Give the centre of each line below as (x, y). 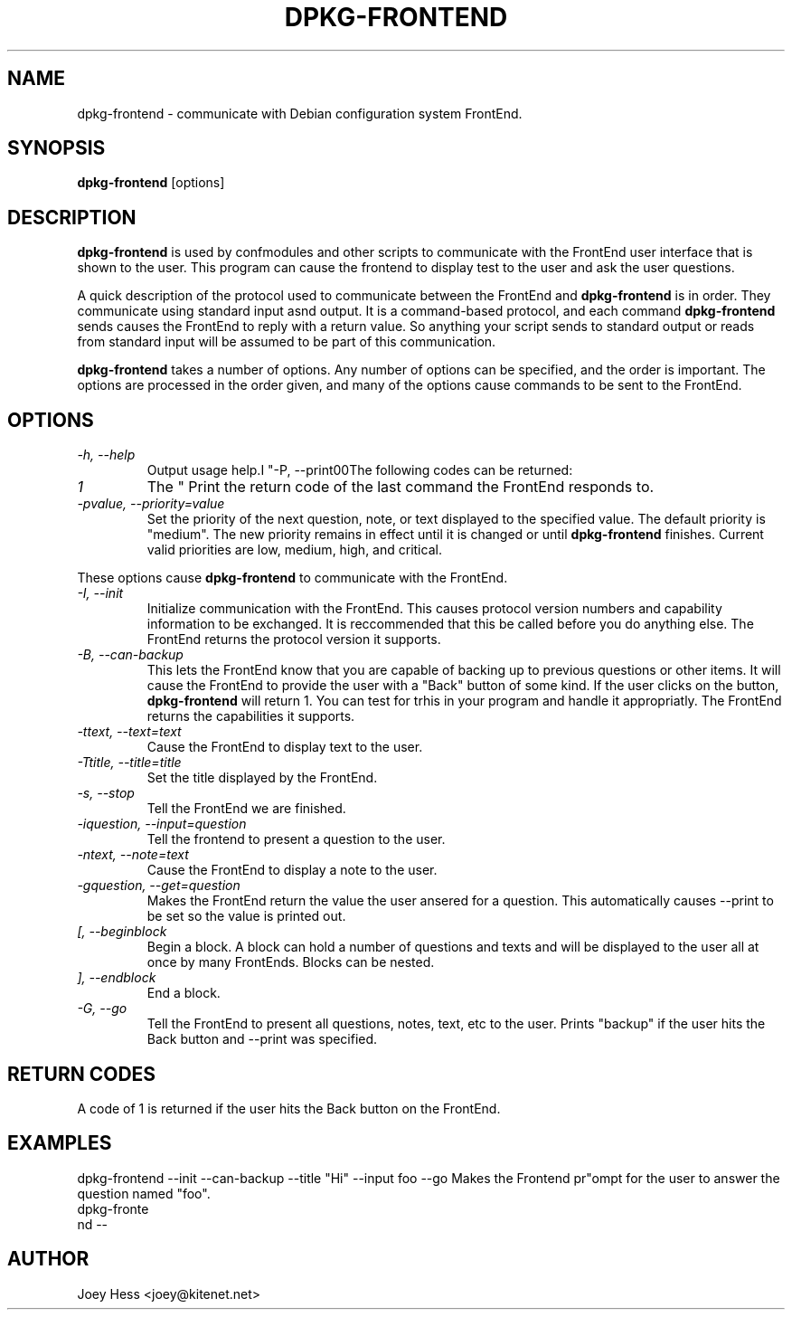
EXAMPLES (60, 1143)
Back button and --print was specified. (262, 1039)
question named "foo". (144, 1193)
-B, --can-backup (130, 655)
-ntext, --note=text (133, 855)
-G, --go (102, 1009)
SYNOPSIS (57, 148)
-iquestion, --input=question (162, 824)
